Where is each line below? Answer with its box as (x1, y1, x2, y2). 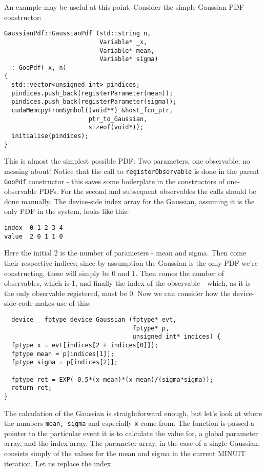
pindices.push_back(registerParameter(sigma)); (11, 98, 177, 106)
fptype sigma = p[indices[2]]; (11, 359, 118, 366)
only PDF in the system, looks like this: (4, 206, 129, 217)
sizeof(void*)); (88, 124, 144, 131)
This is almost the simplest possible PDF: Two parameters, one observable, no (4, 155, 250, 166)
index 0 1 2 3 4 (4, 224, 63, 232)
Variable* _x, (99, 38, 148, 46)
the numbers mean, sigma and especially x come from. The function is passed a (4, 418, 255, 428)
